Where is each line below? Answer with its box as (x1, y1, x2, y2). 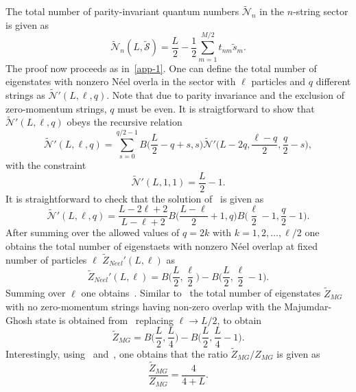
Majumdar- (284, 299, 332, 314)
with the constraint (5, 158, 86, 172)
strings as (5, 87, 45, 102)
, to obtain (217, 312, 262, 327)
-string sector (293, 4, 348, 19)
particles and (251, 74, 306, 89)
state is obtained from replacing (35, 312, 174, 327)
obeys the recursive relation (67, 115, 182, 129)
